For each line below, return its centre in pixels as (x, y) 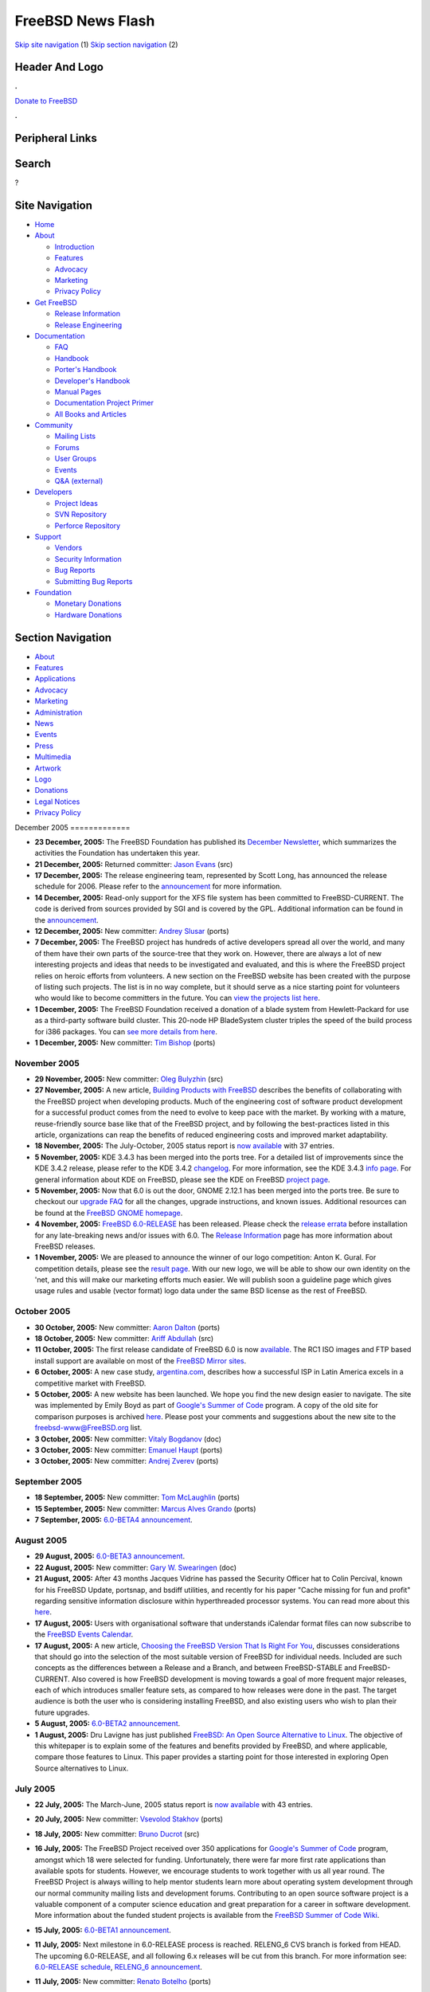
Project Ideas (76, 503)
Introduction (74, 246)
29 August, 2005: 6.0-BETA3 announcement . (110, 1556)
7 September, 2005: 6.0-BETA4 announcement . (113, 1520)
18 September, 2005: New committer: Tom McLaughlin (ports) (137, 1497)
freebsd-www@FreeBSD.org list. (88, 1428)
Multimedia (53, 757)
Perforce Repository (88, 525)
